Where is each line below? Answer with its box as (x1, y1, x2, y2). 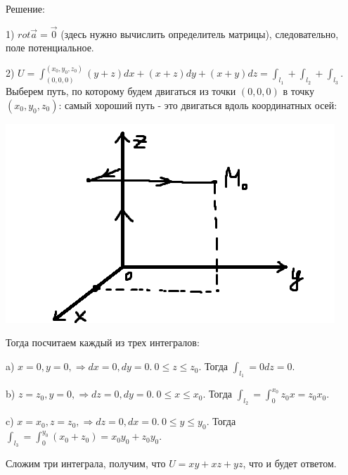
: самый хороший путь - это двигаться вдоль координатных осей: (58, 97, 337, 112)
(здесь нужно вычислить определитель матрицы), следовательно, (60, 26, 339, 41)
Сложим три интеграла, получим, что (6, 456, 166, 471)
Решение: (6, 1, 45, 15)
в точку (283, 84, 314, 99)
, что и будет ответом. (243, 456, 337, 471)
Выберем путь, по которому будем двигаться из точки (6, 84, 236, 99)
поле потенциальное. (6, 40, 94, 55)
